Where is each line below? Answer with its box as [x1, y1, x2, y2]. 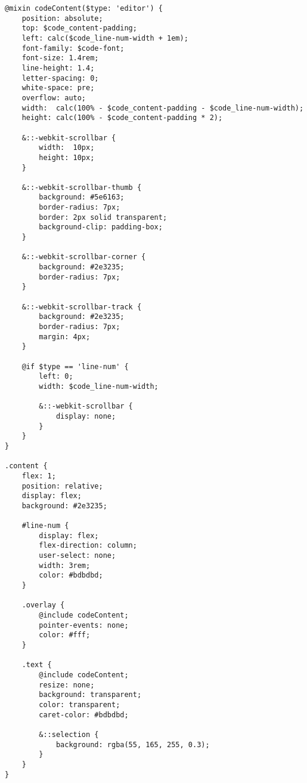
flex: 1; [21, 471, 56, 480]
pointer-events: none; [39, 621, 129, 630]
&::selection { [39, 730, 99, 739]
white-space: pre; [21, 84, 95, 93]
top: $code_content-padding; [21, 24, 137, 33]
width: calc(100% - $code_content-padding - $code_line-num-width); [21, 103, 304, 112]
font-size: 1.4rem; [21, 54, 99, 63]
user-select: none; [39, 551, 116, 560]
